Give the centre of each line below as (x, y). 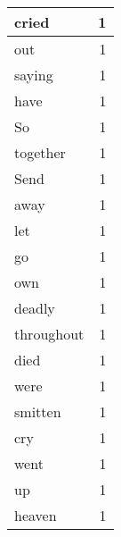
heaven (36, 515)
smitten (38, 411)
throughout (49, 334)
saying (34, 75)
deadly (35, 308)
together (40, 152)
